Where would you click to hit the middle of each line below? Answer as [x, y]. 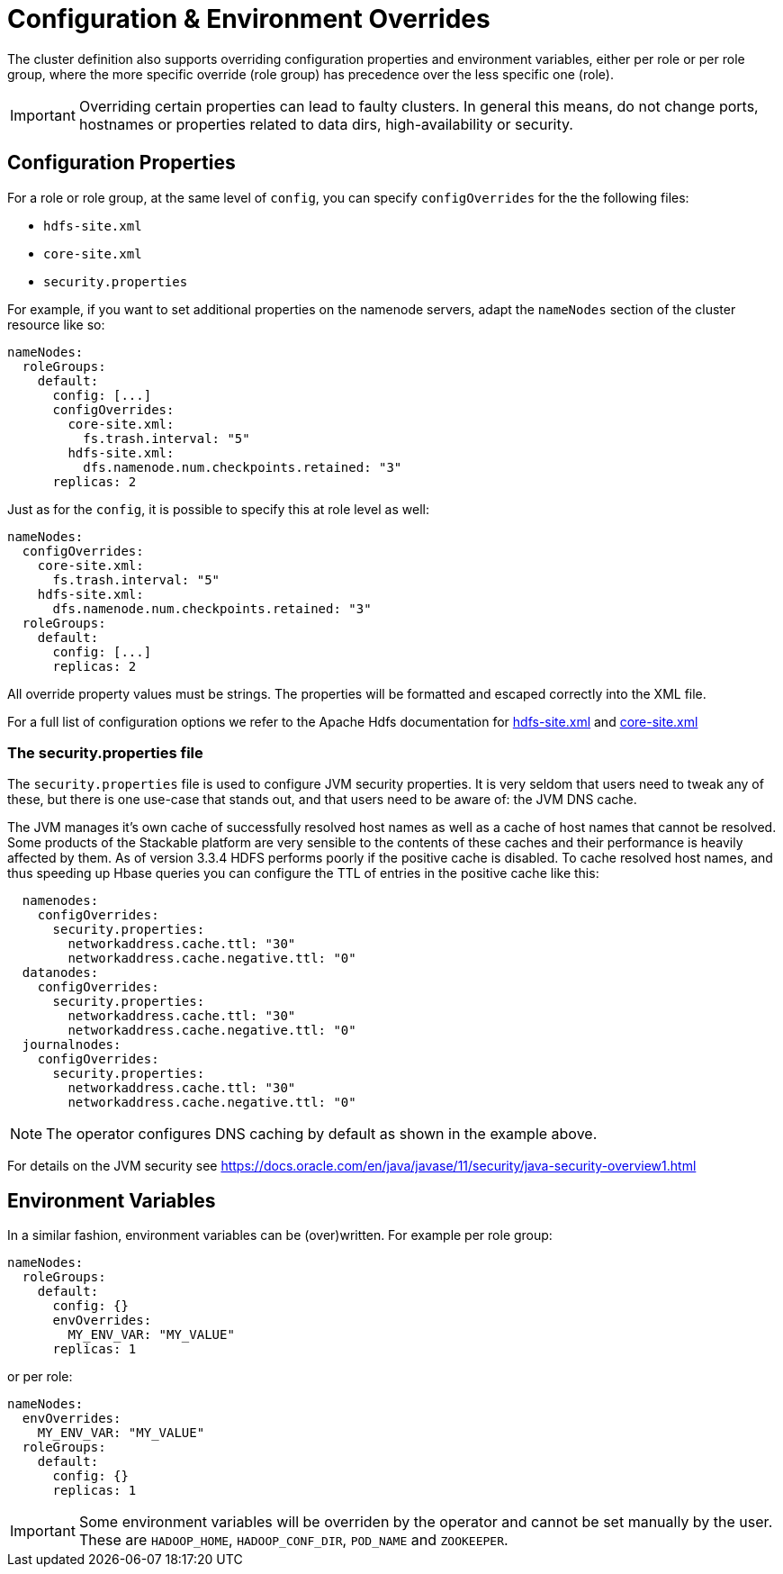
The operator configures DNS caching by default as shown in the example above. [322, 1134]
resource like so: [56, 324]
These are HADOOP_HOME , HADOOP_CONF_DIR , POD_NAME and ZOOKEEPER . [293, 1540]
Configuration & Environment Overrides [249, 19]
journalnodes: [72, 1045]
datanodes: [60, 973]
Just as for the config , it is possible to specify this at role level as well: [218, 509]
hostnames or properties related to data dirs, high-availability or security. [326, 124]
